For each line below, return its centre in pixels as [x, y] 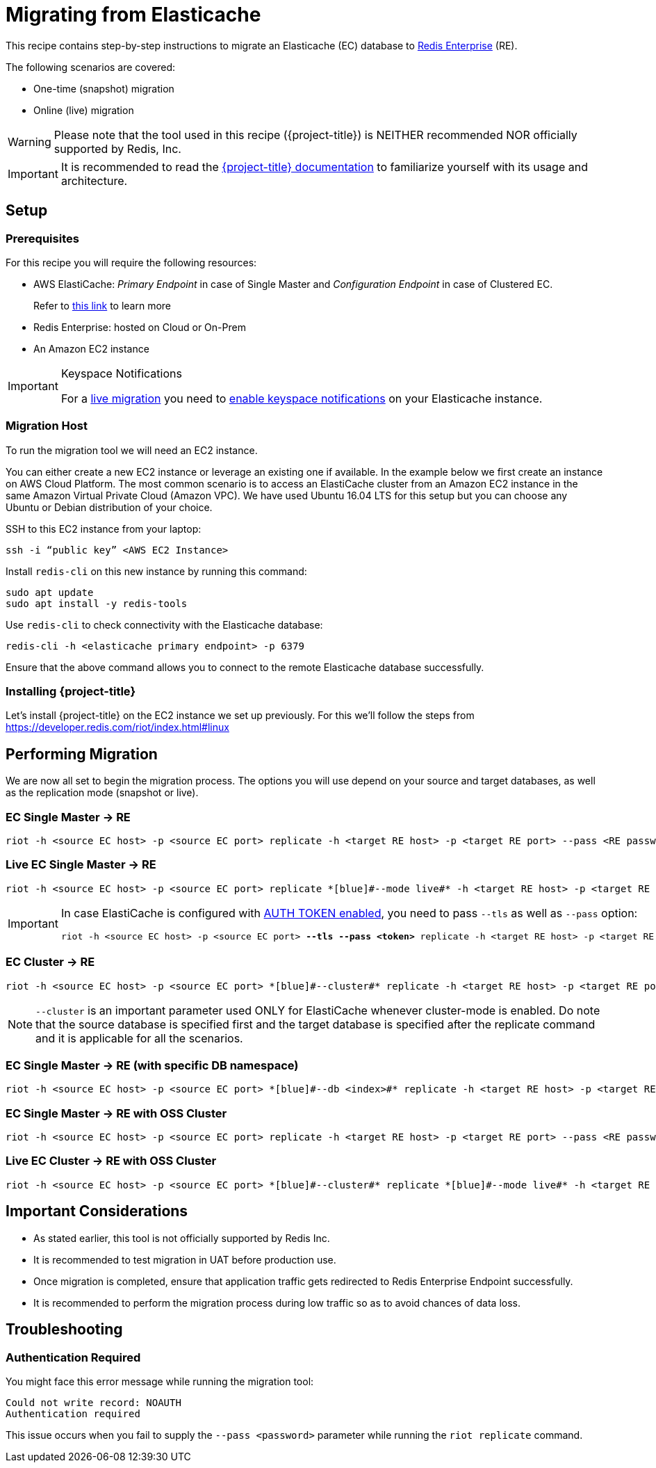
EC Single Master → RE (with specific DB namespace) [152, 1065]
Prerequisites [42, 238]
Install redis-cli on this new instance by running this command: [156, 571]
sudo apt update [50, 592]
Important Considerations [97, 1211]
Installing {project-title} [71, 692]
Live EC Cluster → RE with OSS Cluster [111, 1161]
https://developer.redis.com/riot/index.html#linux [117, 727]
